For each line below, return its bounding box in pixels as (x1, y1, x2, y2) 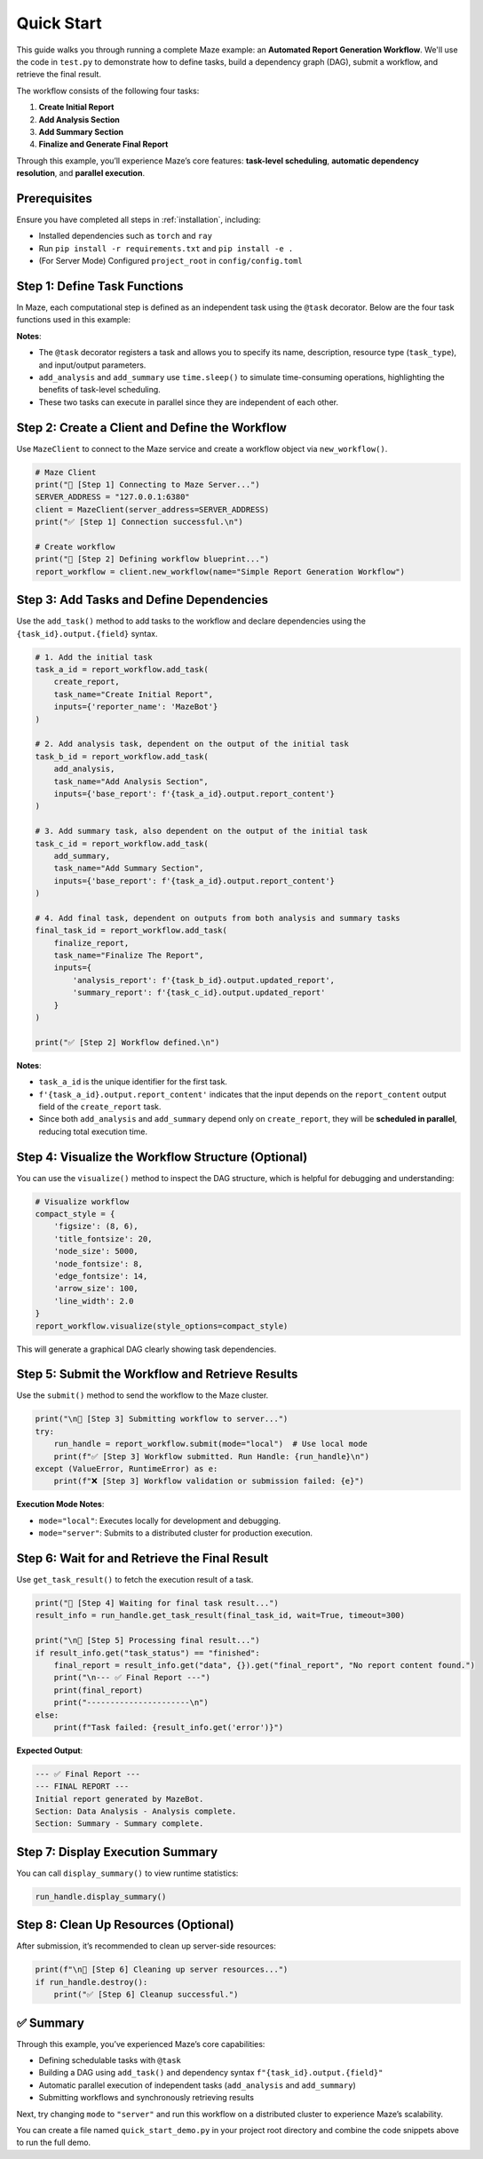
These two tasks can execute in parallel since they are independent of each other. (38, 396, 339, 408)
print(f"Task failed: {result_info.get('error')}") (53, 1722, 284, 1732)
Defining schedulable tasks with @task (38, 2055, 181, 2066)
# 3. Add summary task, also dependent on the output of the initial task (35, 826, 368, 837)
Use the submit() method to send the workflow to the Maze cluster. (16, 1390, 269, 1401)
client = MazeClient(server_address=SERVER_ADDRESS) (35, 504, 270, 514)
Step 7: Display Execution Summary (16, 1844, 218, 1860)
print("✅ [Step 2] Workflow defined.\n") (35, 1037, 220, 1047)
